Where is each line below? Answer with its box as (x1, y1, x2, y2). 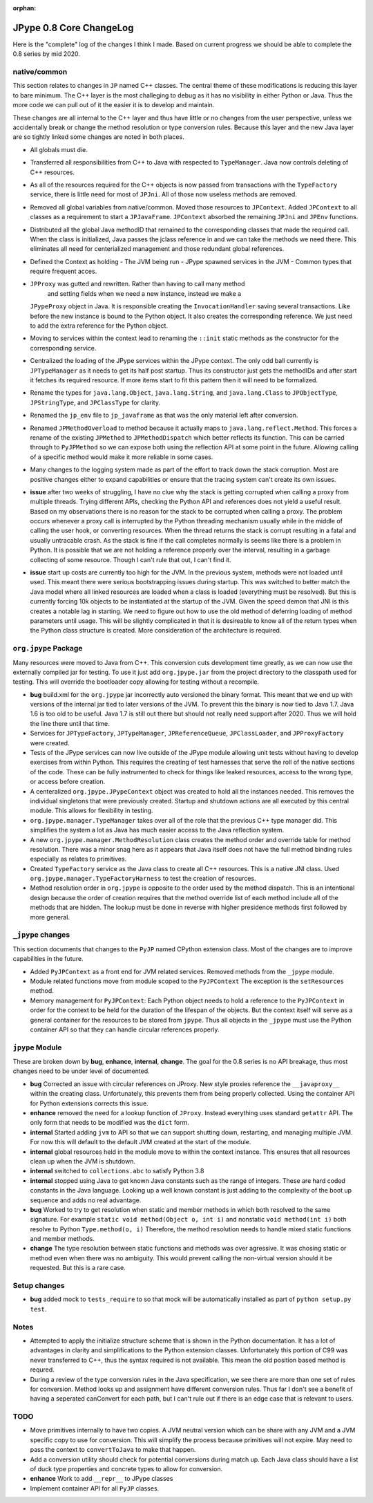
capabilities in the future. (12, 955, 84, 963)
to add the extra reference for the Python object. (30, 321, 169, 330)
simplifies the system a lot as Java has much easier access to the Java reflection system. (30, 826, 285, 834)
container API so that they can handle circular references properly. (30, 1025, 220, 1034)
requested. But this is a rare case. (30, 1264, 126, 1272)
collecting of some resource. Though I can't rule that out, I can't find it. (30, 555, 231, 563)
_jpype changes (12, 930, 70, 940)
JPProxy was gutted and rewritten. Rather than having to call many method (30, 280, 245, 288)
